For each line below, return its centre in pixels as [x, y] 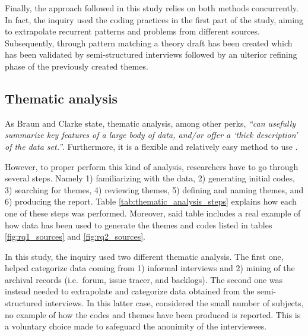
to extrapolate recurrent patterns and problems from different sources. [132, 31]
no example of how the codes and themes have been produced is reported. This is [153, 314]
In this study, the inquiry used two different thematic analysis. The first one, [144, 256]
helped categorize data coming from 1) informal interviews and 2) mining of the [150, 268]
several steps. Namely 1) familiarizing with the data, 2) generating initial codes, [150, 178]
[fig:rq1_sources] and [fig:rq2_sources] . [75, 236]
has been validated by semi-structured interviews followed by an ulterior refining [151, 54]
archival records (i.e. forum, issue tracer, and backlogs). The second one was [144, 279]
